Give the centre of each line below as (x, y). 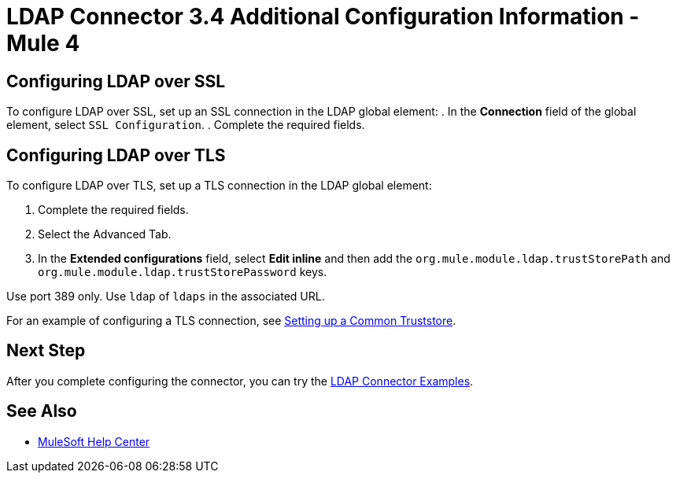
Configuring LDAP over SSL (116, 81)
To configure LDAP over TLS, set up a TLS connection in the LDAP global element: (219, 186)
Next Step (46, 351)
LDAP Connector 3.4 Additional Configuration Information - (323, 17)
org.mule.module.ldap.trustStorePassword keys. (183, 272)
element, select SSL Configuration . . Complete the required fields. (186, 125)
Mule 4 (43, 43)
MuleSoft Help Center (94, 441)
